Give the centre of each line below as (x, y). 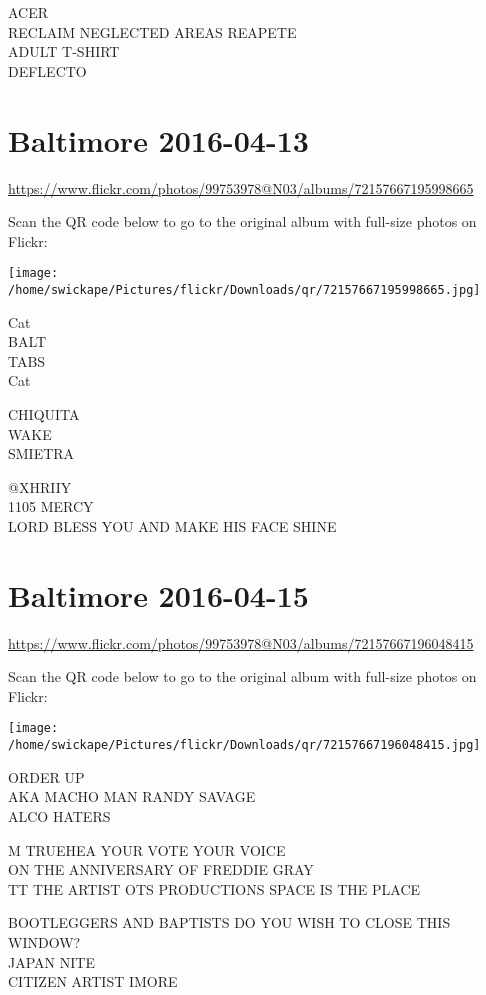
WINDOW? (44, 941)
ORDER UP (46, 776)
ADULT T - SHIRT (64, 51)
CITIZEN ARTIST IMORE (93, 981)
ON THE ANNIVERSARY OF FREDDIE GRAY (161, 869)
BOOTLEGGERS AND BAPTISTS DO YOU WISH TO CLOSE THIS (229, 922)
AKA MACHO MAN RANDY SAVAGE (132, 796)
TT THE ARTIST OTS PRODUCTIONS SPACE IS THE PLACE (214, 888)
